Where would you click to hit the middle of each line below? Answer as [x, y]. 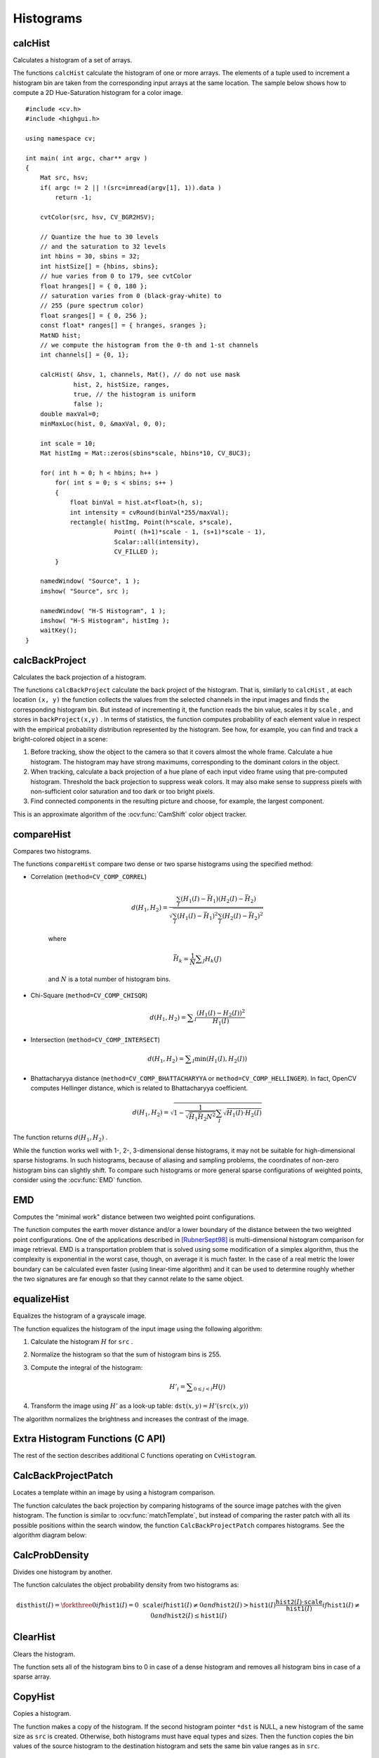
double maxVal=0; [69, 414]
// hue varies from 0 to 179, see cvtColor [116, 276]
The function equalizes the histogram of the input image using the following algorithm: [138, 1328]
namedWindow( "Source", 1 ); [90, 581]
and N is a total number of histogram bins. [109, 979]
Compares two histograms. [52, 851]
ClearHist [34, 1637]
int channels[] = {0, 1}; [85, 355]
